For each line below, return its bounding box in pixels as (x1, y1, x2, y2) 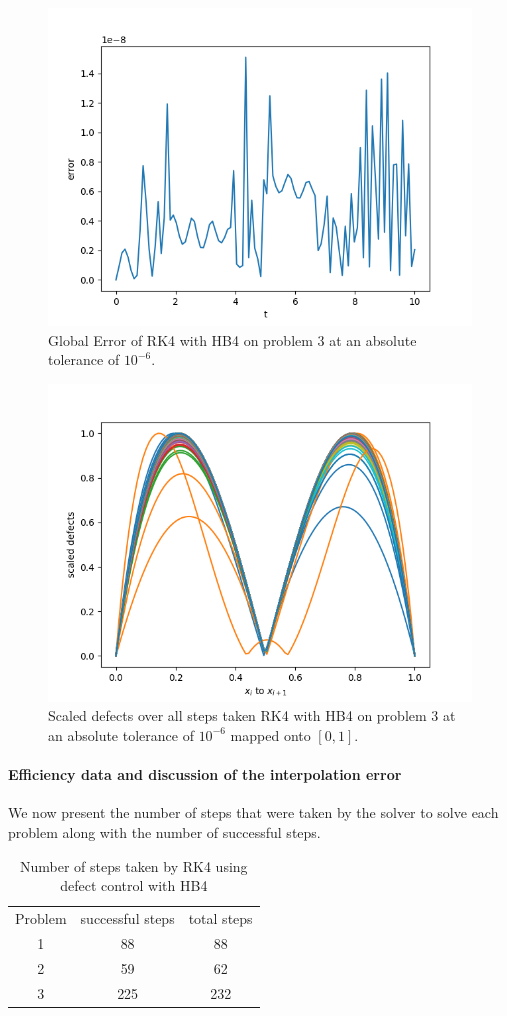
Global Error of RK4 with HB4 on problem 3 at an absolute (48, 329, 417, 350)
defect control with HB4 (60, 875, 208, 896)
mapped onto (230, 724, 311, 745)
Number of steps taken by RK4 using (20, 855, 248, 876)
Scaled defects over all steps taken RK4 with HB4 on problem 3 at (48, 705, 456, 726)
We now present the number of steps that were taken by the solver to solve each (8, 802, 499, 823)
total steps (188, 907, 253, 928)
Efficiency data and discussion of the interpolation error (8, 764, 402, 785)
